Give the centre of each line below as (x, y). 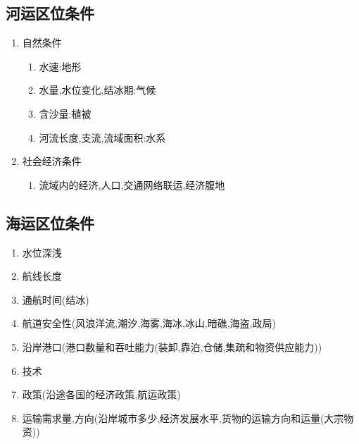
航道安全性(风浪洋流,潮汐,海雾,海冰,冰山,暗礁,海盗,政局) (149, 323)
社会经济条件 (52, 161)
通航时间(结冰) (56, 299)
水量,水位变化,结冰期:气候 (97, 90)
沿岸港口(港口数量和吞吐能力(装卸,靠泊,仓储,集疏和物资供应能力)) (172, 346)
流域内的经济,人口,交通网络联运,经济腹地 (132, 184)
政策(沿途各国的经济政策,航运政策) (101, 394)
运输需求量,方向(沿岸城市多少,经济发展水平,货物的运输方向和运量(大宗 (183, 418)
